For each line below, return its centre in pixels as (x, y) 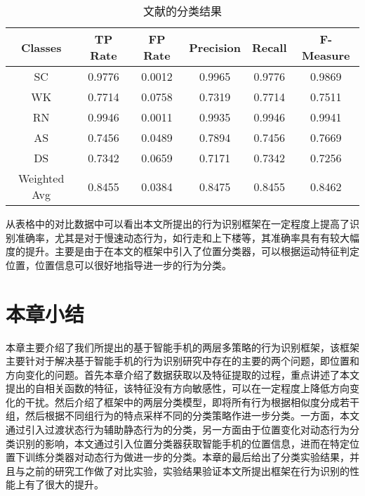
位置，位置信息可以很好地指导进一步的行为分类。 (119, 265)
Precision (215, 47)
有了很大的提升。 (64, 484)
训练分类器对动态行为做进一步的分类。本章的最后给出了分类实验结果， (187, 457)
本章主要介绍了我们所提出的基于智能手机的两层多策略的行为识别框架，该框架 (182, 347)
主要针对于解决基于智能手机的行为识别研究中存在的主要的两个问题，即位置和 (182, 361)
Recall (269, 47)
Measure (326, 55)
